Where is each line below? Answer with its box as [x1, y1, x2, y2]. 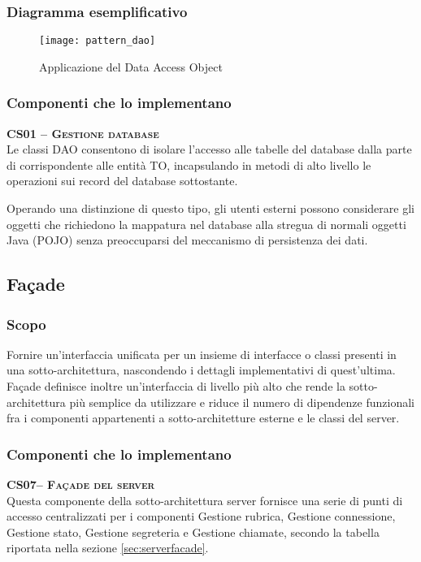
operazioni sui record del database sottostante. [7, 172, 238, 189]
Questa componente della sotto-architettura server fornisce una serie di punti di [7, 491, 403, 508]
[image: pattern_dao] [39, 35, 156, 47]
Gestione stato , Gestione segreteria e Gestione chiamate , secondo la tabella [7, 523, 380, 540]
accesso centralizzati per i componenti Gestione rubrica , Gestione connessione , [7, 508, 396, 525]
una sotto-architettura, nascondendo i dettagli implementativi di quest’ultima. [7, 361, 396, 378]
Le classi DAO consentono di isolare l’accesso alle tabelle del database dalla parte [7, 140, 412, 158]
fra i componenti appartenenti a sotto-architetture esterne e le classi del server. [7, 409, 400, 426]
